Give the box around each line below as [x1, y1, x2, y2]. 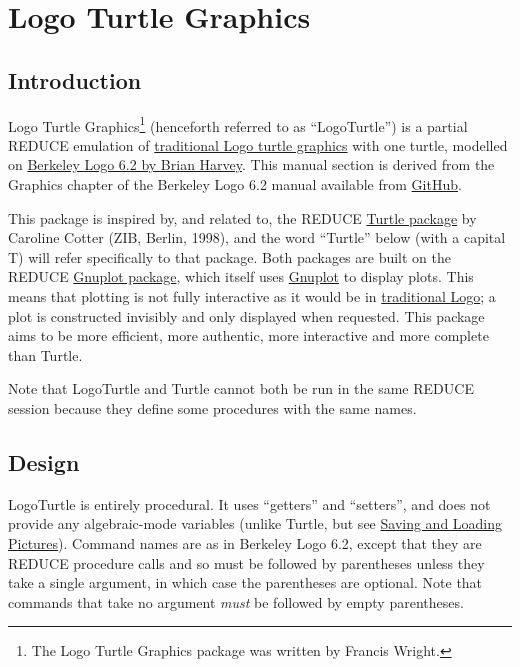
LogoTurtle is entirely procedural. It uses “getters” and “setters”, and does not [8, 493, 491, 514]
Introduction [8, 64, 142, 95]
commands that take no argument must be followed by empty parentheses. [8, 591, 464, 612]
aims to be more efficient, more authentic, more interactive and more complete [8, 325, 489, 346]
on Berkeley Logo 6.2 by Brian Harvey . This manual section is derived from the [8, 154, 495, 175]
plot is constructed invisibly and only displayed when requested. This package [8, 305, 485, 326]
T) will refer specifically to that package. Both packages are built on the [8, 246, 452, 267]
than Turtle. [8, 344, 83, 365]
